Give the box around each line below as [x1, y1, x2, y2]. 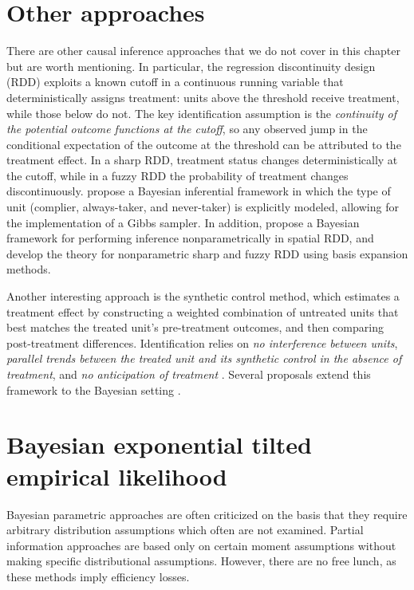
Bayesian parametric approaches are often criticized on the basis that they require [6, 505, 408, 522]
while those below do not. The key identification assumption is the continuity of [6, 104, 397, 121]
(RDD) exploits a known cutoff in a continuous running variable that [6, 73, 344, 90]
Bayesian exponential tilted [6, 428, 313, 461]
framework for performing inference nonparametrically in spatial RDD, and [6, 230, 374, 246]
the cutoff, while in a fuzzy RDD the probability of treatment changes [6, 167, 349, 183]
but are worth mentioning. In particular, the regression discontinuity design [6, 57, 376, 74]
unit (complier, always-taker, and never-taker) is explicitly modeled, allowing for [6, 199, 399, 215]
